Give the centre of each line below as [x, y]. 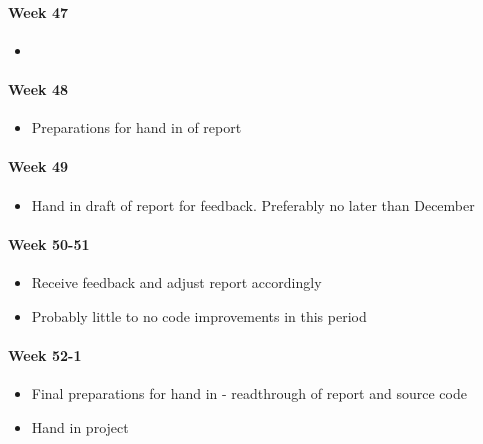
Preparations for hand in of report [136, 127]
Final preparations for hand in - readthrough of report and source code [249, 392]
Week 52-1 [45, 354]
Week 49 [38, 166]
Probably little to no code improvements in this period [199, 315]
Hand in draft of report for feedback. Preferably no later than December [253, 204]
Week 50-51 [49, 243]
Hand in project [80, 426]
